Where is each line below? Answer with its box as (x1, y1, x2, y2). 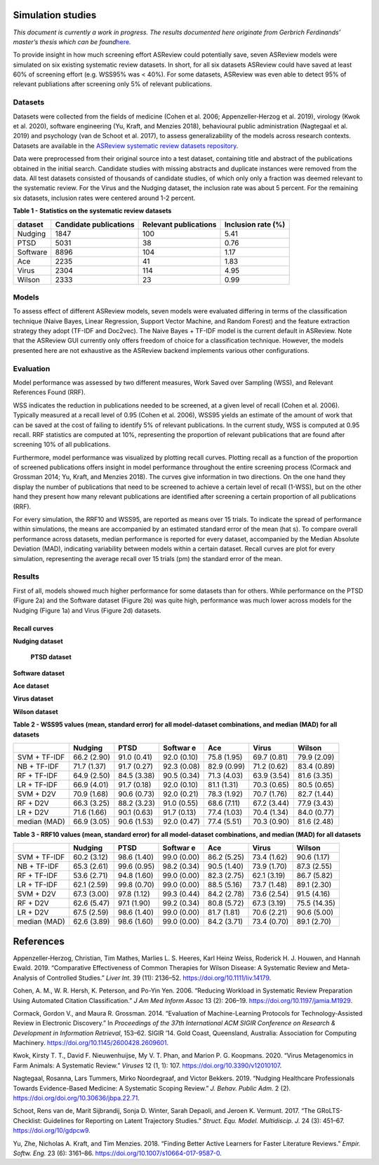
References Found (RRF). (13, 388, 86, 396)
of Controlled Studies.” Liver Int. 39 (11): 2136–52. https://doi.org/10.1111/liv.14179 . (39, 974, 272, 982)
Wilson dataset (13, 707, 59, 715)
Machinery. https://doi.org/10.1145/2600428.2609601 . (13, 1039, 168, 1047)
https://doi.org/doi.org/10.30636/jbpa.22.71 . (13, 1094, 140, 1103)
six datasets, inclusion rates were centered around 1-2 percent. (13, 194, 196, 202)
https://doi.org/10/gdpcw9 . (13, 1126, 91, 1135)
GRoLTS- (317, 1107, 343, 1115)
